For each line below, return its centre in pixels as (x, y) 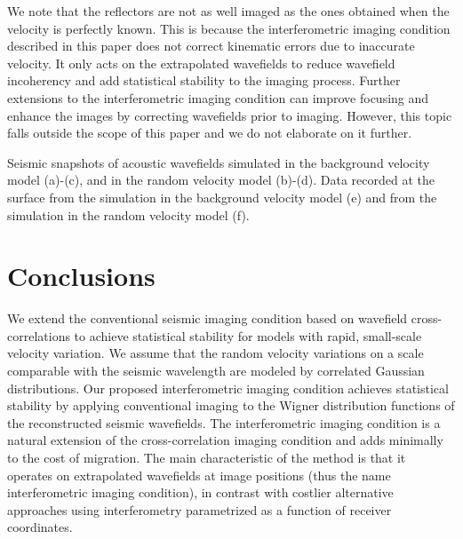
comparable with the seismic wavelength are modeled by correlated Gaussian (216, 371)
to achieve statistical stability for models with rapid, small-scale (248, 335)
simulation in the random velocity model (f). (128, 214)
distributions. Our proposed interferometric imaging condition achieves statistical (228, 388)
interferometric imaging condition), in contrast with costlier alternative (200, 492)
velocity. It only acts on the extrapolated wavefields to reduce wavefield (201, 63)
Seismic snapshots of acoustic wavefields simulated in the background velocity (219, 162)
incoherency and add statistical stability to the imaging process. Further (204, 80)
